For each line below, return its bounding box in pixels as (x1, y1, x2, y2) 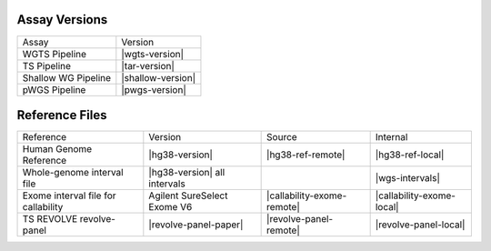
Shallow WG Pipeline (22, 71, 112, 84)
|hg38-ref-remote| (266, 148, 346, 161)
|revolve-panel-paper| (148, 218, 244, 231)
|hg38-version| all (148, 166, 225, 179)
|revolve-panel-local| (375, 218, 466, 231)
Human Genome (22, 143, 93, 156)
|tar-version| (121, 59, 175, 72)
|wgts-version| (121, 47, 185, 60)
